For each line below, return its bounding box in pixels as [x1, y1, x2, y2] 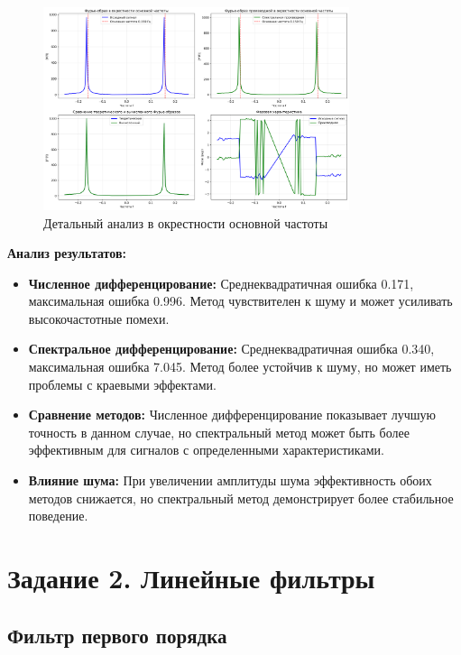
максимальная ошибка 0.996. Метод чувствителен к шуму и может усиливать [28, 291, 453, 310]
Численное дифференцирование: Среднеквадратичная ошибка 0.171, [28, 273, 414, 292]
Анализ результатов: [7, 244, 126, 263]
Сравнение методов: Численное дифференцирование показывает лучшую [28, 405, 436, 424]
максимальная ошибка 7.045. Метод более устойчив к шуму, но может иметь [28, 357, 452, 376]
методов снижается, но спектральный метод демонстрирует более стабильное [28, 488, 454, 507]
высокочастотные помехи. [28, 309, 170, 327]
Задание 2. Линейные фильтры [7, 559, 375, 595]
